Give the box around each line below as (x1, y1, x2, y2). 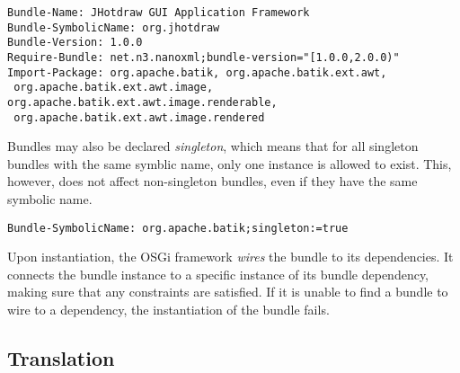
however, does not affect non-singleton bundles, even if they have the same (7, 172, 418, 191)
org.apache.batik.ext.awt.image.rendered (13, 111, 265, 124)
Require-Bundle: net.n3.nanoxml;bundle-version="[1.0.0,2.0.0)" (7, 50, 400, 64)
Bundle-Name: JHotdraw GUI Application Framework (7, 6, 310, 19)
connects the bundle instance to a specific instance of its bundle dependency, (7, 264, 429, 283)
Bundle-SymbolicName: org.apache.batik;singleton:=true (7, 221, 349, 235)
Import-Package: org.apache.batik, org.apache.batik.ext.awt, (7, 66, 387, 79)
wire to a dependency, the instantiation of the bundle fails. (7, 300, 330, 319)
